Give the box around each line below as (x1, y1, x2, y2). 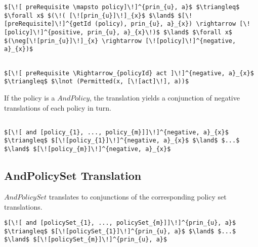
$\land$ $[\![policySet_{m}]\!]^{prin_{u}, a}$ (4, 236, 167, 243)
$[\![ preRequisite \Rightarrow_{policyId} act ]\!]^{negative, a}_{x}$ (4, 69, 254, 77)
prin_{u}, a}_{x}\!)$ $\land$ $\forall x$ (87, 28, 233, 36)
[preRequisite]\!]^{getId (4, 20, 91, 28)
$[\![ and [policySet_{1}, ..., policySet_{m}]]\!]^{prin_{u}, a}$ (4, 219, 236, 227)
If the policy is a (4, 92, 55, 103)
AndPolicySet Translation (4, 168, 142, 183)
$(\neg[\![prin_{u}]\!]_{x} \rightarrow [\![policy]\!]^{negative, (4, 37, 236, 44)
